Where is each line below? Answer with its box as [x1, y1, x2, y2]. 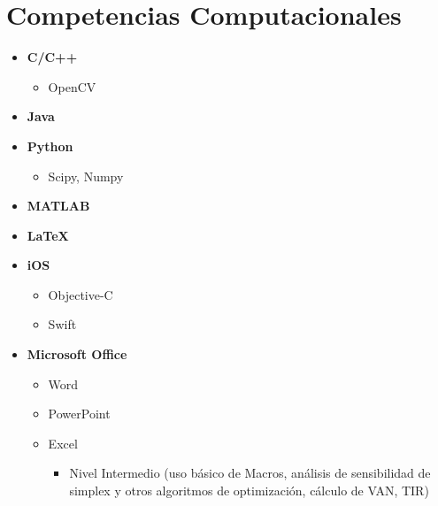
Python [27, 136, 73, 155]
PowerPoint [48, 404, 111, 423]
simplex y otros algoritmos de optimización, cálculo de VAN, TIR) [69, 481, 429, 500]
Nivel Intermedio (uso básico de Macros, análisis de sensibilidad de [69, 464, 431, 482]
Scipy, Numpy [48, 166, 124, 185]
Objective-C [48, 285, 113, 303]
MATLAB [27, 196, 90, 215]
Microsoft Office [27, 345, 127, 364]
